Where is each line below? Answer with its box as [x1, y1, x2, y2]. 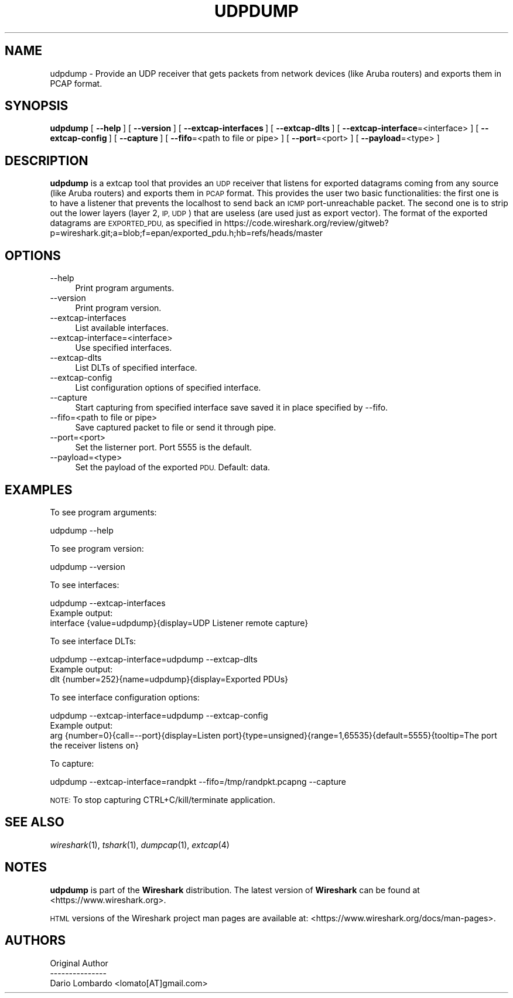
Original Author [50, 958, 108, 968]
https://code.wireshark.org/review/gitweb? [224, 218, 389, 228]
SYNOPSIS [5, 98, 69, 114]
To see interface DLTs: [50, 635, 136, 646]
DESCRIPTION [5, 153, 88, 168]
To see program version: [50, 543, 144, 553]
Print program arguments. [75, 283, 175, 293]
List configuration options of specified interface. [75, 382, 261, 393]
